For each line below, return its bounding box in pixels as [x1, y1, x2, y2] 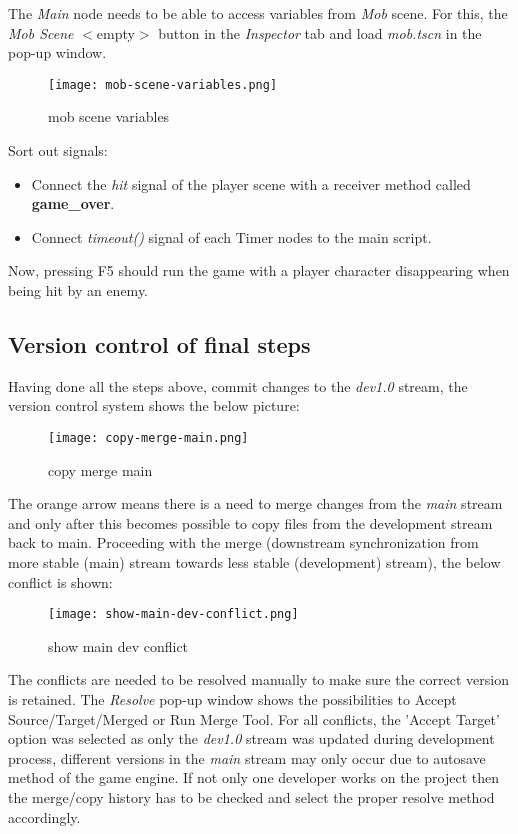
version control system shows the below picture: [8, 395, 300, 416]
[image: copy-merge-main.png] [48, 430, 249, 445]
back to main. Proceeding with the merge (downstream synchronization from [8, 532, 479, 553]
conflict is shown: [8, 571, 113, 592]
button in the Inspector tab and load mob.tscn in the [158, 22, 482, 43]
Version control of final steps [8, 328, 311, 359]
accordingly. [8, 806, 81, 827]
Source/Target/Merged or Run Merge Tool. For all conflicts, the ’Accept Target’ [8, 708, 500, 729]
